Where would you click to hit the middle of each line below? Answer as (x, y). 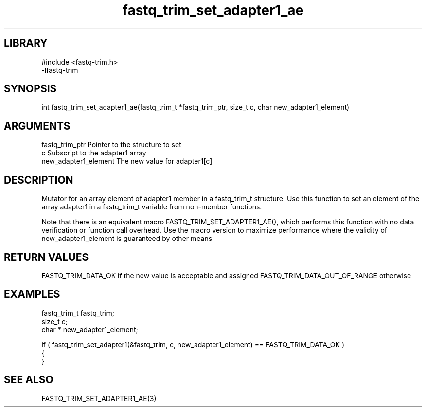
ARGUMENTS (37, 126)
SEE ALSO (29, 380)
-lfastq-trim (60, 70)
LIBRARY (26, 43)
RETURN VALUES (46, 257)
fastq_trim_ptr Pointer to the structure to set (111, 145)
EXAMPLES (32, 294)
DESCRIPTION (39, 180)
